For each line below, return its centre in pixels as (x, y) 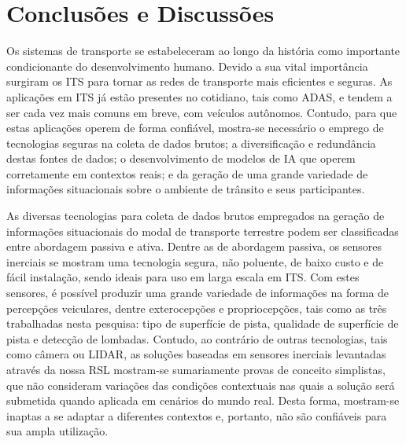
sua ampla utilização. (57, 431)
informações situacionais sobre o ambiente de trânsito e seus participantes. (186, 189)
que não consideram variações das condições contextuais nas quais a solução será (201, 385)
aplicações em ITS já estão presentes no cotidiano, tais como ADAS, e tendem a (199, 96)
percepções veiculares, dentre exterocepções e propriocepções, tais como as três (197, 308)
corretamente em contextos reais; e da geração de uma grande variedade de (187, 173)
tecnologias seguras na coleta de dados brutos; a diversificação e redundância (191, 143)
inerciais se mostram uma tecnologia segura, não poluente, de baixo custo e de (195, 261)
